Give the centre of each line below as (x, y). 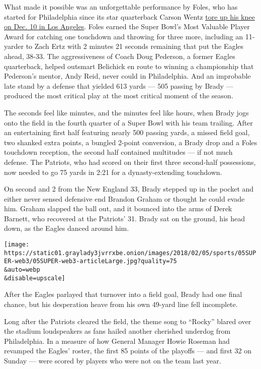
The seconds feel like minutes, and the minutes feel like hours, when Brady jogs (126, 112)
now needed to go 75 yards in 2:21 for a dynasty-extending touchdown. (113, 172)
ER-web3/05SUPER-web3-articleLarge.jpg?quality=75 (91, 261)
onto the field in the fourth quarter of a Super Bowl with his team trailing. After (128, 122)
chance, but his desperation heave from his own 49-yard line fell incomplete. (121, 304)
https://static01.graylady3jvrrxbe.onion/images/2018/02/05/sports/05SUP (130, 253)
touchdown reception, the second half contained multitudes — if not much (118, 152)
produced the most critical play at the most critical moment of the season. (119, 96)
